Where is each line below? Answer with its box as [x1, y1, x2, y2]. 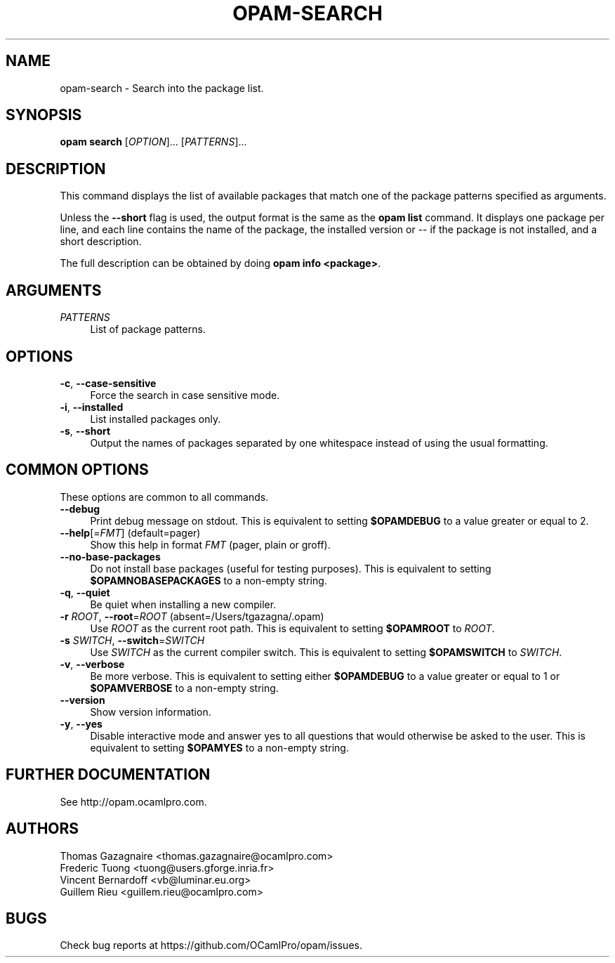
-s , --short [60, 424, 111, 437]
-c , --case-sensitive [60, 376, 157, 389]
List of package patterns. [90, 323, 206, 336]
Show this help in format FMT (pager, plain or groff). [90, 538, 331, 551]
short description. [60, 235, 142, 248]
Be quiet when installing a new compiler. [90, 598, 277, 610]
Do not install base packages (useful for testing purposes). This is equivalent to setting [90, 562, 491, 575]
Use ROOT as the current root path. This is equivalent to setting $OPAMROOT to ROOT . [90, 622, 495, 634]
